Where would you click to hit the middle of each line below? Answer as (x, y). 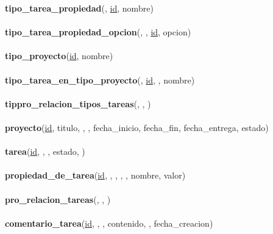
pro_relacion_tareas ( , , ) (58, 199)
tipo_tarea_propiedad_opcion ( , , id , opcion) (98, 32)
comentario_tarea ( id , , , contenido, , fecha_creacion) (109, 223)
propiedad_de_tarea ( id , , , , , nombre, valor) (95, 175)
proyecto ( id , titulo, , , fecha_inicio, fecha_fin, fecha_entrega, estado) (137, 127)
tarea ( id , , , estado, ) (45, 151)
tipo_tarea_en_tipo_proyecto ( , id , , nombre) (100, 80)
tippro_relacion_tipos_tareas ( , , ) (78, 103)
